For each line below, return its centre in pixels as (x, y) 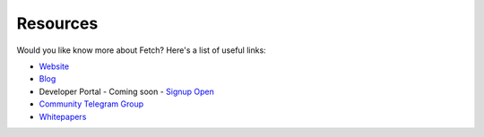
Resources (57, 23)
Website (54, 66)
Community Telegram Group (91, 104)
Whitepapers (63, 116)
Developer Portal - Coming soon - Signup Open (127, 91)
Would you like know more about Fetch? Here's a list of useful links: (141, 50)
